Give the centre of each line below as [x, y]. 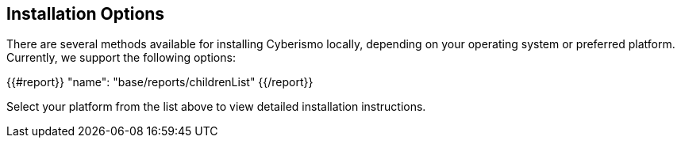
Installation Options [86, 14]
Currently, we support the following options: [121, 58]
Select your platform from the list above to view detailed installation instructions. [216, 107]
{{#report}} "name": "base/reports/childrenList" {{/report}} [160, 82]
